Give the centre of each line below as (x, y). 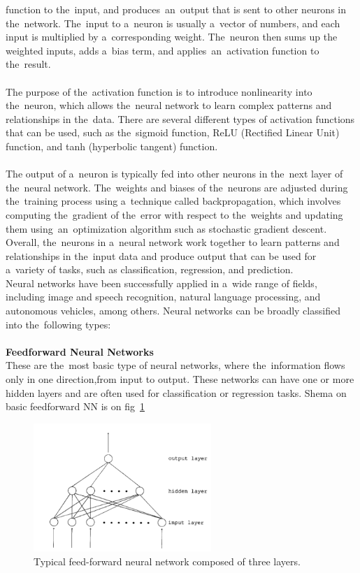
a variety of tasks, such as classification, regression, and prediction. (150, 269)
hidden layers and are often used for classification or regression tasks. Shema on (176, 392)
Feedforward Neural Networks (80, 351)
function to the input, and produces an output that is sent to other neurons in (176, 9)
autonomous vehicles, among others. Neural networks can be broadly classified (173, 311)
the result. (28, 64)
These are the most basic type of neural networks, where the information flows (175, 365)
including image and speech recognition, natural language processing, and (163, 297)
